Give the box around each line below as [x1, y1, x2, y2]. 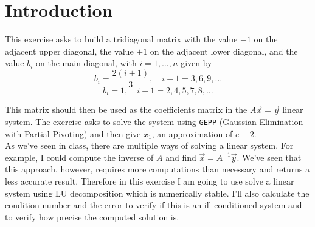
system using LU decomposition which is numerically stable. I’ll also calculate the [5, 186, 310, 199]
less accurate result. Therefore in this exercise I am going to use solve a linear [5, 175, 294, 188]
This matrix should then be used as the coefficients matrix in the [5, 103, 247, 116]
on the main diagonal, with [36, 56, 137, 69]
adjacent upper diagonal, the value [5, 44, 134, 57]
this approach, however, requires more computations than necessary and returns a [5, 163, 310, 175]
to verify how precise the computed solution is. [5, 210, 179, 223]
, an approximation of [151, 127, 233, 140]
